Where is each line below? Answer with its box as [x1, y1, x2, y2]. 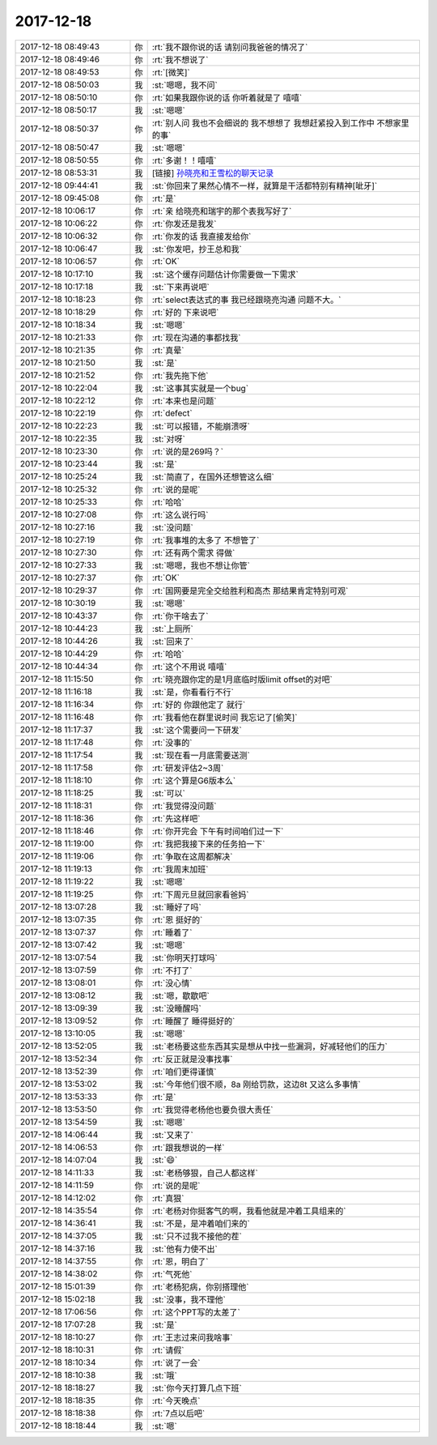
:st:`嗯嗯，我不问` [151, 79, 218, 91]
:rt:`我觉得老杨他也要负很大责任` [151, 1104, 274, 1115]
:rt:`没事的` [151, 737, 193, 748]
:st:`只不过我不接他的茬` [151, 1230, 242, 1242]
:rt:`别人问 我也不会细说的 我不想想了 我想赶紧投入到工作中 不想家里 [151, 117, 409, 129]
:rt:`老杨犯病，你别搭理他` [151, 1281, 249, 1292]
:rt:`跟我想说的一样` [151, 1142, 225, 1153]
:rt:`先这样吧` [151, 812, 201, 824]
